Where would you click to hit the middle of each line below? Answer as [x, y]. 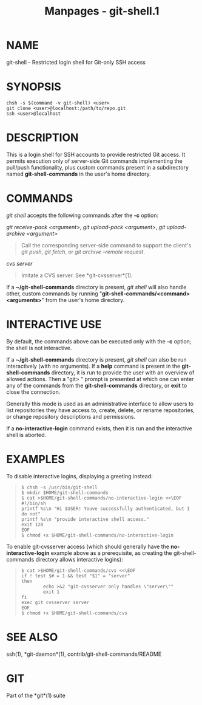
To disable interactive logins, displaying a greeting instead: [79, 476]
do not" [31, 514]
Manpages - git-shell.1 [102, 11]
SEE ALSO [32, 637]
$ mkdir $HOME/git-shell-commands [65, 493]
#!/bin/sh [34, 503]
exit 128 [32, 524]
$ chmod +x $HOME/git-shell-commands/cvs [74, 613]
